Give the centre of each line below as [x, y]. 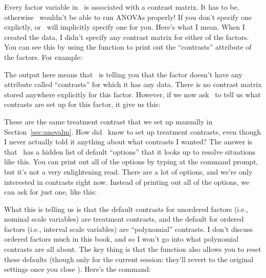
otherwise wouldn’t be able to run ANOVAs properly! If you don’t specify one [128, 17]
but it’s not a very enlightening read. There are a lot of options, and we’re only [128, 171]
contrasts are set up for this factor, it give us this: [82, 104]
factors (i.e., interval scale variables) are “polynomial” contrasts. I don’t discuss [129, 229]
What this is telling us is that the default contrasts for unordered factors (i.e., [126, 209]
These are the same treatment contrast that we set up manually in [108, 121]
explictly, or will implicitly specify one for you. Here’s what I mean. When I [125, 27]
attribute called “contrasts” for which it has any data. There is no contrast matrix [133, 84]
